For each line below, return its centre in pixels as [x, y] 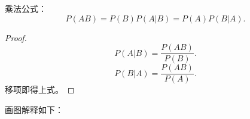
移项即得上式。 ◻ [40, 90]
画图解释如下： [34, 109]
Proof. [16, 37]
